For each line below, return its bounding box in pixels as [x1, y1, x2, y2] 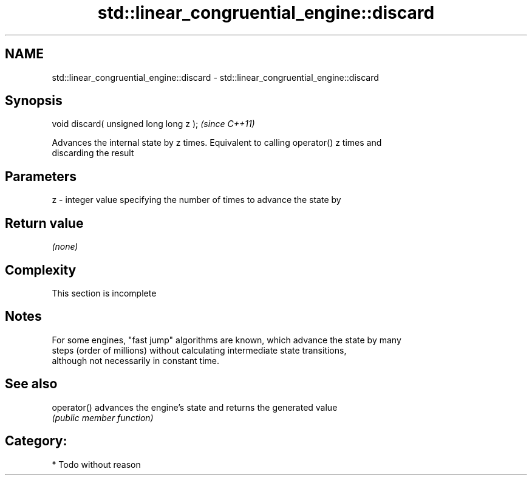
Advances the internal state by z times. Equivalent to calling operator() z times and [52, 137, 382, 148]
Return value [5, 215, 84, 231]
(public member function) [52, 412, 154, 423]
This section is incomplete [52, 287, 157, 298]
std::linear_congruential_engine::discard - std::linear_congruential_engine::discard [52, 72, 379, 83]
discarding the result [52, 148, 134, 159]
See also [5, 376, 58, 392]
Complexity [5, 262, 77, 278]
